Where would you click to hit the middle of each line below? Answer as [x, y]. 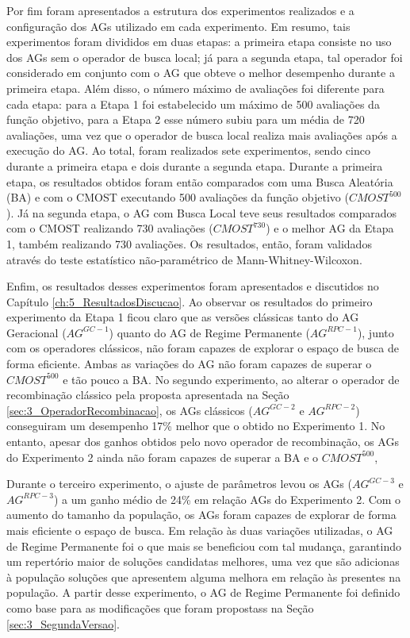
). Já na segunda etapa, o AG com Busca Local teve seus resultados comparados [201, 212]
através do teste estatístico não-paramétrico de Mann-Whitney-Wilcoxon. [184, 259]
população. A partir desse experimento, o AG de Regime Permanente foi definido [203, 592]
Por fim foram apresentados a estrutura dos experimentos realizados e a [180, 10]
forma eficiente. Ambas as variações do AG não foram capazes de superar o [189, 364]
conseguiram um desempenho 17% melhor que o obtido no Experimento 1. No [196, 426]
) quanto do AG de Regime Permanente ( [209, 332]
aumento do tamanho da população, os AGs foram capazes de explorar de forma [201, 515]
